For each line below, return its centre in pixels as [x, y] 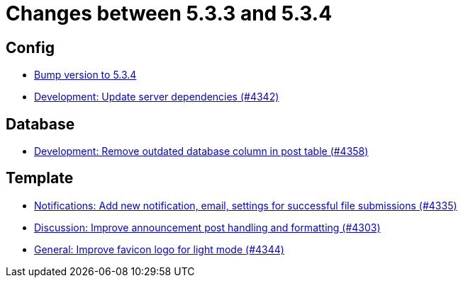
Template [40, 178]
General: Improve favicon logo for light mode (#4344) [159, 249]
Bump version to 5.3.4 [85, 75]
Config [30, 47]
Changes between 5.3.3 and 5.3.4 [169, 13]
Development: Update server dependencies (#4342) [157, 97]
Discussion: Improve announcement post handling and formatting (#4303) [207, 227]
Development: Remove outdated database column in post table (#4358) [201, 151]
